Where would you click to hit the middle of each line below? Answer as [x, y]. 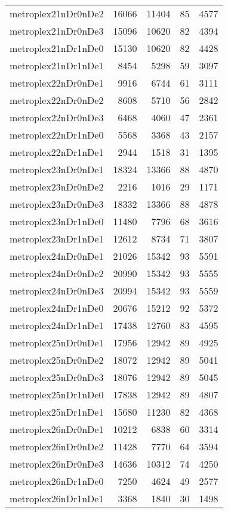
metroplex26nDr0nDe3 [57, 464]
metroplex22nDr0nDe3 [57, 117]
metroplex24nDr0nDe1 [57, 256]
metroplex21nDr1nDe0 [57, 48]
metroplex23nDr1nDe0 [57, 221]
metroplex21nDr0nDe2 [57, 13]
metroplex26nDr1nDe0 [57, 481]
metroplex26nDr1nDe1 [57, 498]
